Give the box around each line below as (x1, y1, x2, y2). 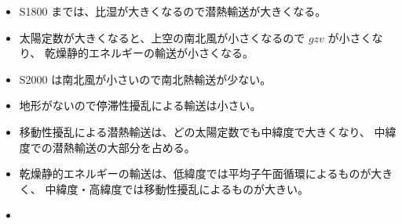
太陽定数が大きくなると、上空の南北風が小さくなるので (19, 29, 305, 45)
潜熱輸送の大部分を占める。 (52, 139, 196, 155)
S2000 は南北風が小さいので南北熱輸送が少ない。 (19, 70, 272, 87)
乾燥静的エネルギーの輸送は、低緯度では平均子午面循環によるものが (19, 165, 371, 182)
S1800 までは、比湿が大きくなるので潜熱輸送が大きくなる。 (19, 3, 327, 19)
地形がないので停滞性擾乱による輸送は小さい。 (19, 97, 261, 114)
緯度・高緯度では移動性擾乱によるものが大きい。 (56, 180, 309, 197)
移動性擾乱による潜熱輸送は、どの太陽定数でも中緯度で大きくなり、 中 (19, 123, 386, 139)
